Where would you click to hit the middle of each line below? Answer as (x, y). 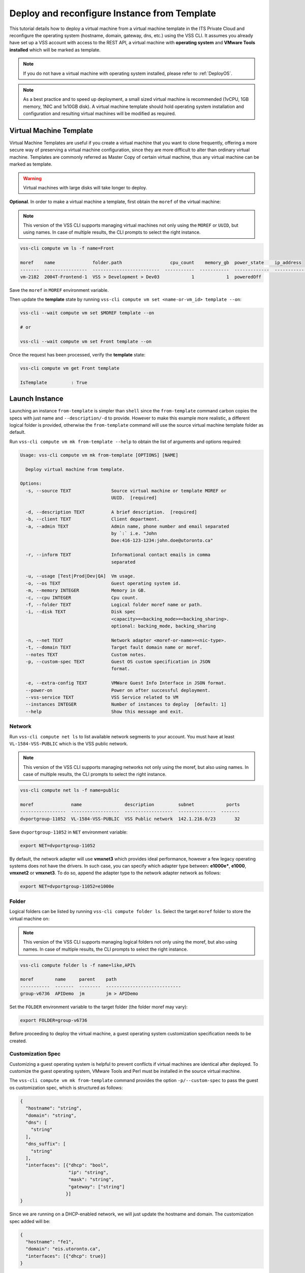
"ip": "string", (88, 1172)
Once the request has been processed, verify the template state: (78, 354)
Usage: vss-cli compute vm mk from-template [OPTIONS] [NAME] (99, 455)
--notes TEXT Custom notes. (86, 655)
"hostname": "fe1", (50, 1242)
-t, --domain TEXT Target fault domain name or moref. (114, 647)
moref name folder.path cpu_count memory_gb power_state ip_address (161, 263)
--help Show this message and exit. (105, 711)
